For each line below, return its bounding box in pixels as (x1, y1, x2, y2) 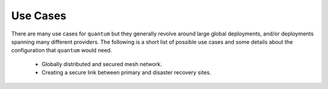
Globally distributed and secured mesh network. (41, 60, 162, 67)
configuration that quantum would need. (11, 47, 112, 54)
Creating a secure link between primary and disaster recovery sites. (41, 69, 211, 76)
